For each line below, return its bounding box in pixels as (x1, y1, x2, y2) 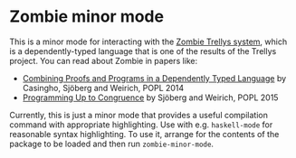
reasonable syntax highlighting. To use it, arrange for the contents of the (9, 128, 280, 139)
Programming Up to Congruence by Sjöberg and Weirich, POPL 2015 (22, 92, 279, 103)
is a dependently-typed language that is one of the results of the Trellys (9, 45, 277, 56)
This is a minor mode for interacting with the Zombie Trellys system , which (9, 36, 288, 47)
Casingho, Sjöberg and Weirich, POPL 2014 (22, 82, 185, 93)
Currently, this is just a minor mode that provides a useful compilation (9, 109, 269, 120)
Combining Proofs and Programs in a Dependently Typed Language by (22, 72, 287, 83)
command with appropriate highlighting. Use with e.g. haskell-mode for (9, 119, 273, 130)
